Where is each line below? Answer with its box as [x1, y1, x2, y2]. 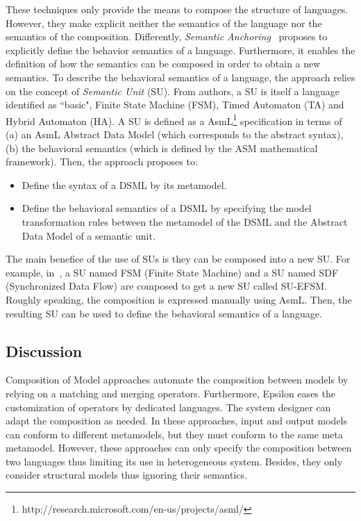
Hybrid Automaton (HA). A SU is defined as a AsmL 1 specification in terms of [6, 111, 342, 128]
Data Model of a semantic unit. [22, 228, 156, 242]
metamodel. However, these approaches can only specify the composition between [6, 440, 352, 455]
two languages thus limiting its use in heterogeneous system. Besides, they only [6, 454, 343, 468]
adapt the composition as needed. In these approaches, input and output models [6, 413, 347, 428]
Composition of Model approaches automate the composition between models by [6, 372, 349, 387]
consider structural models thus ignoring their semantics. [6, 468, 247, 482]
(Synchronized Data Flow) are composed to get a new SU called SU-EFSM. [6, 279, 327, 293]
